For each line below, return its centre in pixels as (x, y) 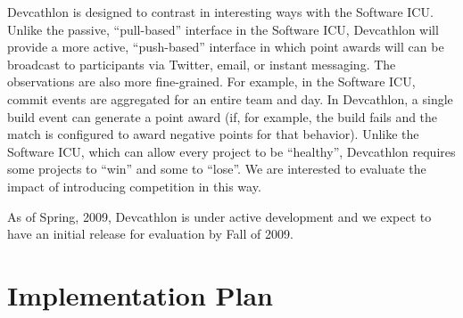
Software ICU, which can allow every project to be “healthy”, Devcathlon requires (231, 151)
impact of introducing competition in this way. (134, 186)
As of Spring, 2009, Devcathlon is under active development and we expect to (219, 216)
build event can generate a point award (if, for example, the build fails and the (223, 116)
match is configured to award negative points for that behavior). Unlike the (213, 134)
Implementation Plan (141, 294)
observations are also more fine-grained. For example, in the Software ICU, (211, 82)
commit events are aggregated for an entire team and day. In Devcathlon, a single (230, 98)
